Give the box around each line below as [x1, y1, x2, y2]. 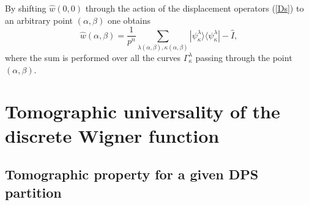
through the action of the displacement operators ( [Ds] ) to [85, 2, 304, 14]
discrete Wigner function [5, 123, 220, 148]
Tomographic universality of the [5, 99, 280, 124]
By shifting [5, 2, 47, 14]
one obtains [107, 13, 151, 26]
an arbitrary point [5, 13, 73, 26]
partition [5, 182, 62, 201]
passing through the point [195, 51, 292, 63]
